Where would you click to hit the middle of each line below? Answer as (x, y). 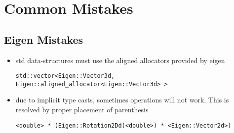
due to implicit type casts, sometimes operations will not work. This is (122, 100)
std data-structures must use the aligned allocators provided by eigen (120, 60)
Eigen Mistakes (44, 39)
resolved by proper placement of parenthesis (82, 110)
